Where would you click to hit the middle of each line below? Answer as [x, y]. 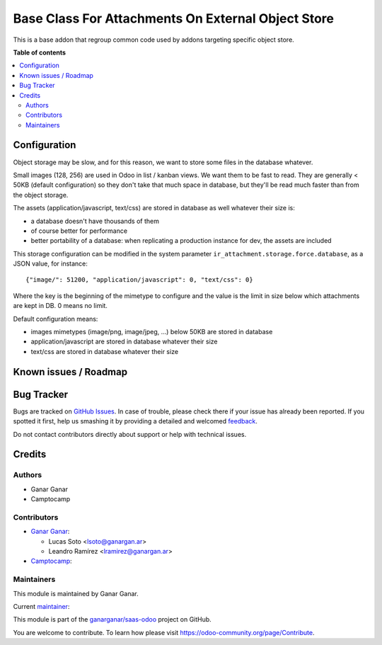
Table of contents [40, 52]
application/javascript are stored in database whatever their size [124, 342]
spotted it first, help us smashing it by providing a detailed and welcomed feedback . [135, 421]
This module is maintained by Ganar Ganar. [76, 593]
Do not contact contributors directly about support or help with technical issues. [130, 434]
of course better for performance [79, 231]
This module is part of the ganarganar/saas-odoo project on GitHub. [112, 620]
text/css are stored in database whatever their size [105, 351]
